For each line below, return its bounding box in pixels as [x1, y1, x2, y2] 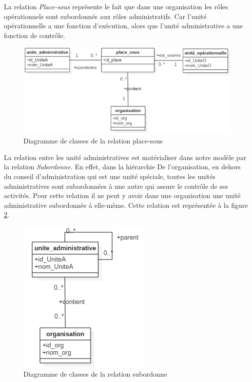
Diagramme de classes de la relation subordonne [23, 368, 167, 379]
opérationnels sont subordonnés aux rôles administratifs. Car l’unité [4, 11, 207, 21]
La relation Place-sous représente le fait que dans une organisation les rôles [4, 1, 228, 11]
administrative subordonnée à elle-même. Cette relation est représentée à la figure [4, 200, 248, 210]
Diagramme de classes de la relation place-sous [23, 136, 163, 146]
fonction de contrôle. [4, 30, 65, 40]
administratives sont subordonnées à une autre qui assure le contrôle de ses [4, 181, 228, 191]
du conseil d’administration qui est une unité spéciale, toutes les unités [4, 171, 215, 181]
